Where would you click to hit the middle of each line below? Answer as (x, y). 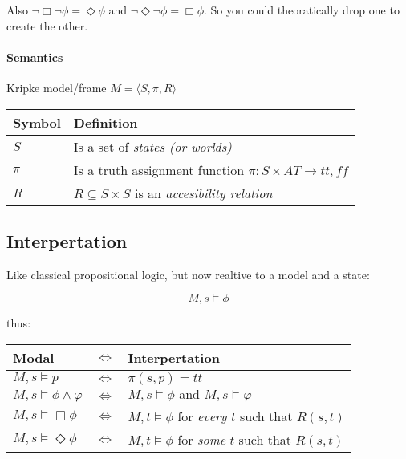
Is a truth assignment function (159, 169)
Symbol (37, 122)
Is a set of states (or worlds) (152, 146)
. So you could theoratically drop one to (301, 10)
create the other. (47, 25)
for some (202, 439)
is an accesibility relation (203, 193)
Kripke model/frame (57, 87)
